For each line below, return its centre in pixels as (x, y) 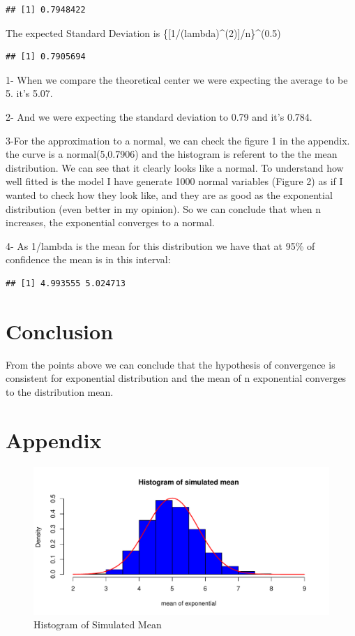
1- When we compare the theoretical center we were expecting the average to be (177, 79)
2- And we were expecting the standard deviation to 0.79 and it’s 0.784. (159, 116)
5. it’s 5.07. (29, 93)
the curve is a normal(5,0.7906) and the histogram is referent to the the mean (172, 154)
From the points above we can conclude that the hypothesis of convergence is (171, 364)
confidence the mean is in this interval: (88, 259)
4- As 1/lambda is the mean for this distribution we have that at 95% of (160, 245)
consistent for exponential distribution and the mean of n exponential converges (176, 378)
